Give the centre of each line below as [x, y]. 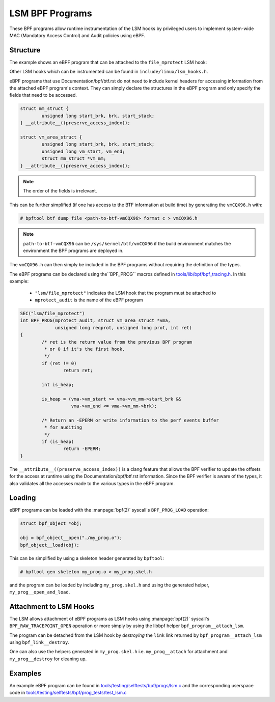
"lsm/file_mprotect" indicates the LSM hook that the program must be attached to [126, 293]
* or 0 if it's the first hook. [85, 349]
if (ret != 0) [59, 363]
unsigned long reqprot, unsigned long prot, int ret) [124, 328]
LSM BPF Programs [51, 13]
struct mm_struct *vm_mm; [74, 159]
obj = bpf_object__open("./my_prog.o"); [71, 538]
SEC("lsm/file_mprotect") [52, 313]
